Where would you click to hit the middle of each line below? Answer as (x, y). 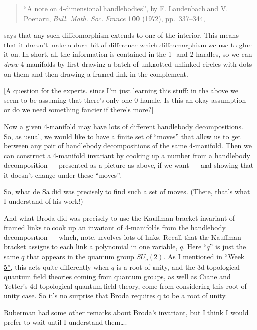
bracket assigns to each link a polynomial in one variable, (91, 247)
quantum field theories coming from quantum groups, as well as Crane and (117, 276)
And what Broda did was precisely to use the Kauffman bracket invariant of (120, 217)
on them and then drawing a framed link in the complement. (96, 73)
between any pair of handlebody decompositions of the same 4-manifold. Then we (128, 146)
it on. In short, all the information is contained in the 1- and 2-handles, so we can (128, 54)
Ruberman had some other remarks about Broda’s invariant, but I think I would (126, 312)
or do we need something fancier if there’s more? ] (79, 110)
